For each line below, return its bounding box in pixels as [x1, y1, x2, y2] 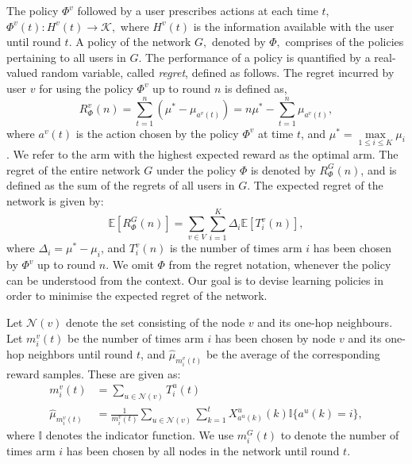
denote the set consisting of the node [66, 313, 245, 330]
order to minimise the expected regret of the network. [6, 287, 268, 304]
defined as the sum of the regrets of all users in [6, 177, 235, 194]
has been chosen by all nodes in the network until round [66, 443, 340, 459]
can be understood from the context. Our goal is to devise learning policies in [6, 271, 383, 288]
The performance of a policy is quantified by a [145, 48, 371, 65]
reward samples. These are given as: [6, 365, 181, 382]
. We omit [106, 256, 154, 273]
